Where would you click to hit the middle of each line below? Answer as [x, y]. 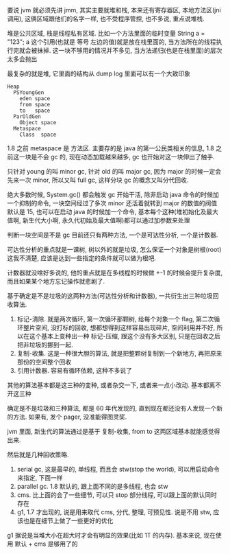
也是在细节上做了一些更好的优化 [68, 521]
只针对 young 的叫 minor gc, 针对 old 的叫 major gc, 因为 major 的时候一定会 [114, 171]
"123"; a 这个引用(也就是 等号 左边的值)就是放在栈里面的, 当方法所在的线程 [112, 42]
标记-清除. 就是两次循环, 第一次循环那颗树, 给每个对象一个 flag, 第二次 [115, 319]
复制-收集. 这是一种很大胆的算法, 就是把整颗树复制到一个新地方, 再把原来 [119, 353]
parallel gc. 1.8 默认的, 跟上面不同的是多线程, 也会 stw [92, 486]
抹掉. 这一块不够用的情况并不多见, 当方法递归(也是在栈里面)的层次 [129, 50]
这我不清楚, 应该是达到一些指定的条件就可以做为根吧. [82, 258]
